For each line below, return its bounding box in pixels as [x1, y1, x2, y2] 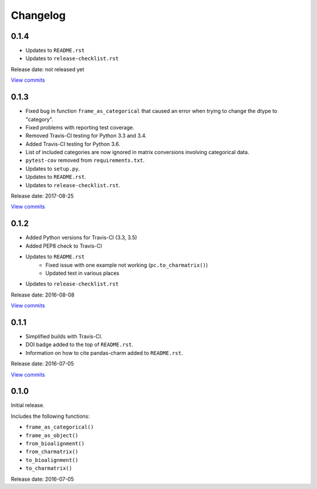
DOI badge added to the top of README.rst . [25, 341, 133, 348]
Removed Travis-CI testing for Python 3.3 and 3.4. [25, 132, 147, 139]
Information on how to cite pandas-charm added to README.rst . [25, 349, 183, 356]
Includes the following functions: [11, 413, 90, 420]
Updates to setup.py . [25, 165, 80, 172]
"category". [25, 115, 53, 123]
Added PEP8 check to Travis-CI [25, 242, 102, 250]
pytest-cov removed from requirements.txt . [25, 157, 145, 164]
